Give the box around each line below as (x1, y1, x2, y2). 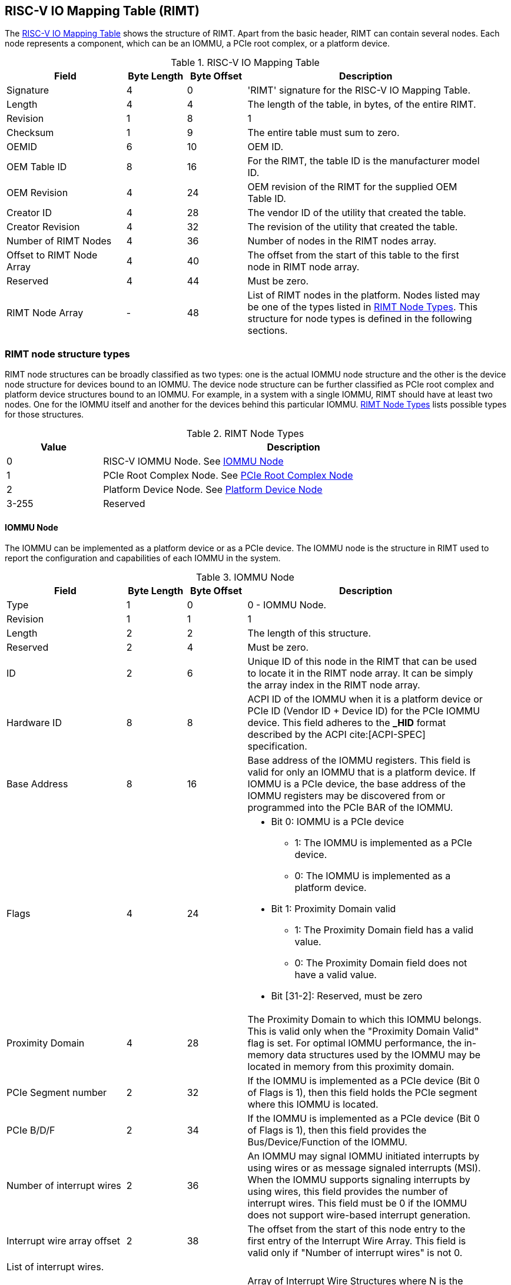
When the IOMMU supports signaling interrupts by (247, 1174, 470, 1186)
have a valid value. (294, 969, 377, 981)
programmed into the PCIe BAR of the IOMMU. (247, 802, 453, 814)
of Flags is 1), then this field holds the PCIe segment (247, 1087, 477, 1099)
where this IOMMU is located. (247, 1098, 379, 1111)
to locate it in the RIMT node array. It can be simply (247, 667, 473, 680)
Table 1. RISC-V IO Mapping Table (171, 57, 320, 69)
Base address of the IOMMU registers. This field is (247, 754, 471, 767)
